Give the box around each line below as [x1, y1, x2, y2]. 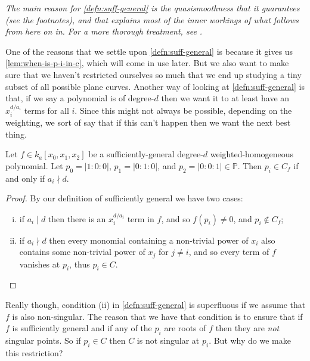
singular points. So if [5, 334, 81, 346]
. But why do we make [209, 334, 291, 346]
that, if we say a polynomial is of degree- [5, 92, 154, 104]
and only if [5, 172, 45, 184]
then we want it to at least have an [161, 92, 290, 104]
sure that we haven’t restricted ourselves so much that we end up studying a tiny [5, 68, 302, 80]
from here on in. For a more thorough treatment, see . [5, 25, 203, 38]
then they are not [215, 322, 280, 334]
